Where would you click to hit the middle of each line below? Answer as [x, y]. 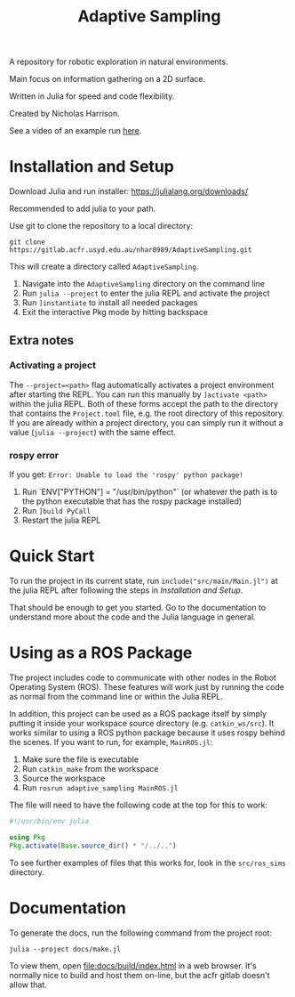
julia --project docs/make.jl [65, 949]
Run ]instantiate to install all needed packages [110, 303]
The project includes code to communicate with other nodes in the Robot [143, 677]
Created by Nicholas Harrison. [64, 114]
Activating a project [52, 365]
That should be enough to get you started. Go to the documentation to [138, 608]
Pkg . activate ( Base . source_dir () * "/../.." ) [93, 846]
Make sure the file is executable [80, 759]
